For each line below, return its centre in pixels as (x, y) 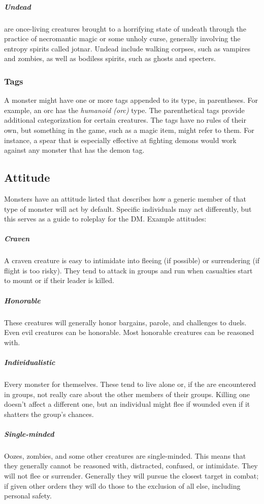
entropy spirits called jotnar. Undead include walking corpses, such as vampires (127, 48)
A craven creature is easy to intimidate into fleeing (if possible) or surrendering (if (132, 260)
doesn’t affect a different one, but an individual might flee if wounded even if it (127, 404)
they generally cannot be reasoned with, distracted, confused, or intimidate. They (131, 466)
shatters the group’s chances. (49, 414)
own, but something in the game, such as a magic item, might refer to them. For (129, 130)
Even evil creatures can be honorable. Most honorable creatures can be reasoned (129, 332)
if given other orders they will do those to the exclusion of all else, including (122, 485)
